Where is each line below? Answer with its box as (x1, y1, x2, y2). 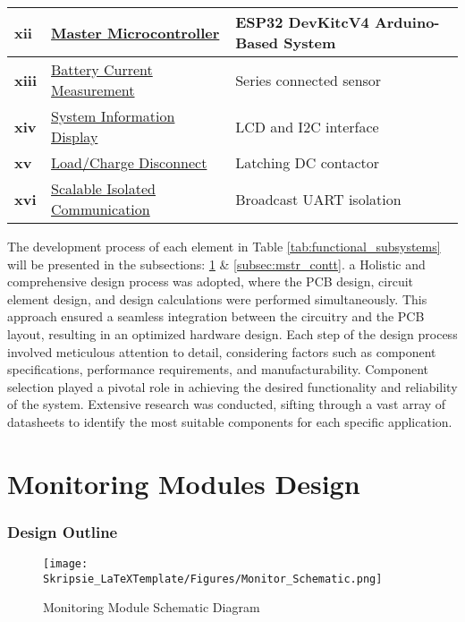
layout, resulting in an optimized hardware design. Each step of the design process (7, 324, 458, 343)
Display (51, 126, 98, 147)
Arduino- (374, 12, 440, 32)
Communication (51, 199, 150, 219)
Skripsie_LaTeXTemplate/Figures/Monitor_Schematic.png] (43, 572, 383, 585)
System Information (51, 106, 175, 126)
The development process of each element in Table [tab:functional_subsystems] (7, 237, 441, 255)
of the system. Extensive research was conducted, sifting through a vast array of (7, 395, 446, 413)
